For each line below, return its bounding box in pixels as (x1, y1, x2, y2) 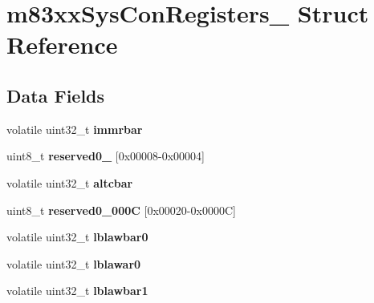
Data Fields (6, 83, 105, 107)
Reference (6, 28, 118, 61)
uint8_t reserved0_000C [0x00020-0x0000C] (6, 201, 236, 218)
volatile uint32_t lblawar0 (6, 255, 141, 272)
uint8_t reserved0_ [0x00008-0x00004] (6, 147, 205, 164)
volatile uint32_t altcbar (6, 174, 133, 191)
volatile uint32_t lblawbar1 (6, 282, 148, 299)
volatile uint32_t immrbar (6, 120, 143, 137)
